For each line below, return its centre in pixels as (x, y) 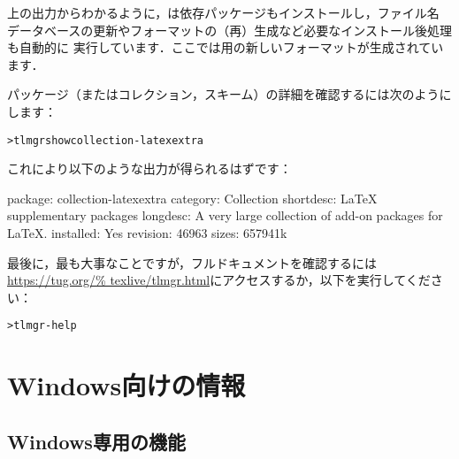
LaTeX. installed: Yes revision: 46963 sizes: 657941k (147, 233)
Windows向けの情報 (126, 385)
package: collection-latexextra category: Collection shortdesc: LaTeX (192, 198)
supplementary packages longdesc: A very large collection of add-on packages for (225, 215)
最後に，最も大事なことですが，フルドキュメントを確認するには (192, 262)
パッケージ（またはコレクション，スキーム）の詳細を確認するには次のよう (223, 94)
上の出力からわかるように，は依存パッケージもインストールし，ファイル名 (223, 12)
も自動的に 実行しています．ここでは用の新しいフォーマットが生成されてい (226, 47)
